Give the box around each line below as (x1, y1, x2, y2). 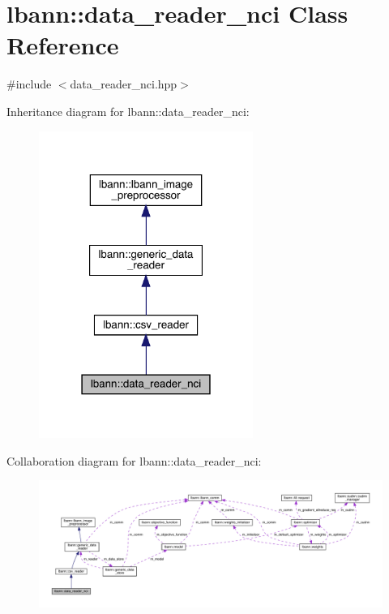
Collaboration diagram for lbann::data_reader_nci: (6, 452, 262, 469)
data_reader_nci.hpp (70, 75, 177, 92)
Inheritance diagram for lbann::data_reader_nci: (6, 102, 250, 119)
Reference (6, 28, 119, 62)
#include (6, 75, 52, 92)
